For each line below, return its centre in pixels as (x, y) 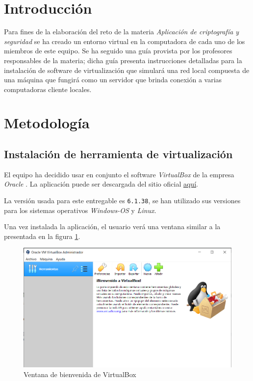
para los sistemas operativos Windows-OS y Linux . (80, 210)
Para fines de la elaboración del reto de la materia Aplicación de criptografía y (122, 32)
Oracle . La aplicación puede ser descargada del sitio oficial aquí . (101, 184)
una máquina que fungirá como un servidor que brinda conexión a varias (113, 80)
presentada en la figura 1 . (42, 236)
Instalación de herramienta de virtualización (118, 154)
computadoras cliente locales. (48, 89)
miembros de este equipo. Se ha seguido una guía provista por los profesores (118, 51)
